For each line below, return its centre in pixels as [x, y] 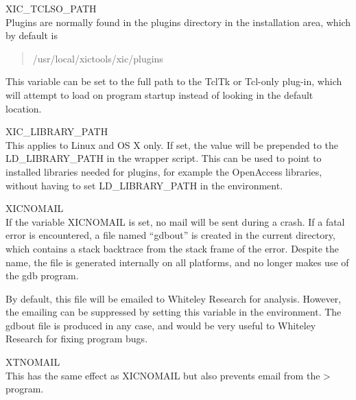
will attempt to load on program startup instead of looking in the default [159, 94]
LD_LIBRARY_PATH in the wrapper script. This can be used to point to [164, 158]
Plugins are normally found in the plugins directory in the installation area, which [178, 22]
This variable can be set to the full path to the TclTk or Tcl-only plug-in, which [174, 81]
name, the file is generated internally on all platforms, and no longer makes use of [177, 262]
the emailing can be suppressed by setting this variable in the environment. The [174, 312]
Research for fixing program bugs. [77, 339]
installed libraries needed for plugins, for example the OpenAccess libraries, [164, 171]
